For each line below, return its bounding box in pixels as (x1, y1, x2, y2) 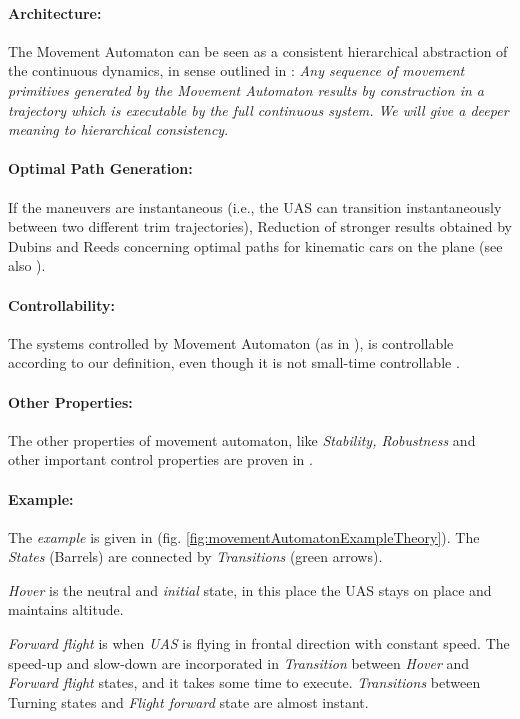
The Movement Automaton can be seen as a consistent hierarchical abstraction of (8, 40, 508, 61)
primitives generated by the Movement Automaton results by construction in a (8, 79, 484, 100)
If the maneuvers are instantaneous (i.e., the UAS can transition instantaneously (8, 196, 502, 217)
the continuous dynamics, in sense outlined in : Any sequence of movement (8, 60, 465, 81)
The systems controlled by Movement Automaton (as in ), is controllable (8, 332, 454, 353)
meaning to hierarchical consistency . (8, 119, 229, 140)
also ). (8, 255, 46, 276)
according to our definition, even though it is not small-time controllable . (8, 352, 460, 373)
